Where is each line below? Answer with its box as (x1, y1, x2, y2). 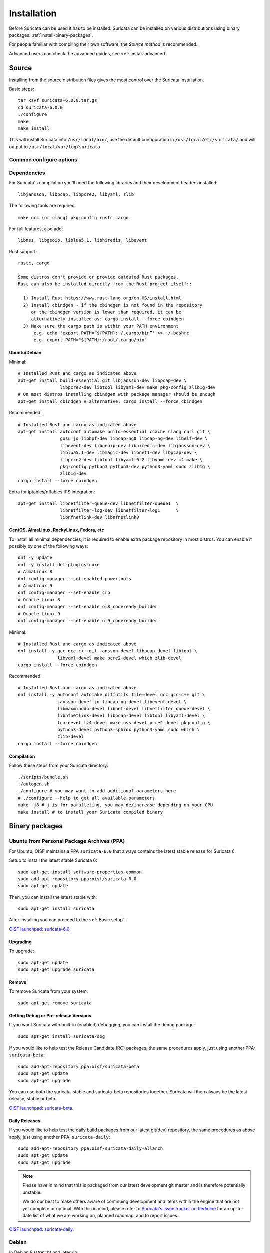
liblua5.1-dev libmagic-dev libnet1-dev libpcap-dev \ (60, 450, 197, 456)
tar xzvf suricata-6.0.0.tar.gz (18, 98, 97, 103)
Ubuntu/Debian (9, 350, 42, 356)
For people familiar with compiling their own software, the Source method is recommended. (9, 41, 198, 47)
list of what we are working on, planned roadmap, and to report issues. (32, 1213, 179, 1219)
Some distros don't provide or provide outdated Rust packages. (18, 274, 179, 280)
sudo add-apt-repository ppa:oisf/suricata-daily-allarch (18, 1145, 163, 1151)
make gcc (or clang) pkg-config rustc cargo (18, 215, 129, 220)
